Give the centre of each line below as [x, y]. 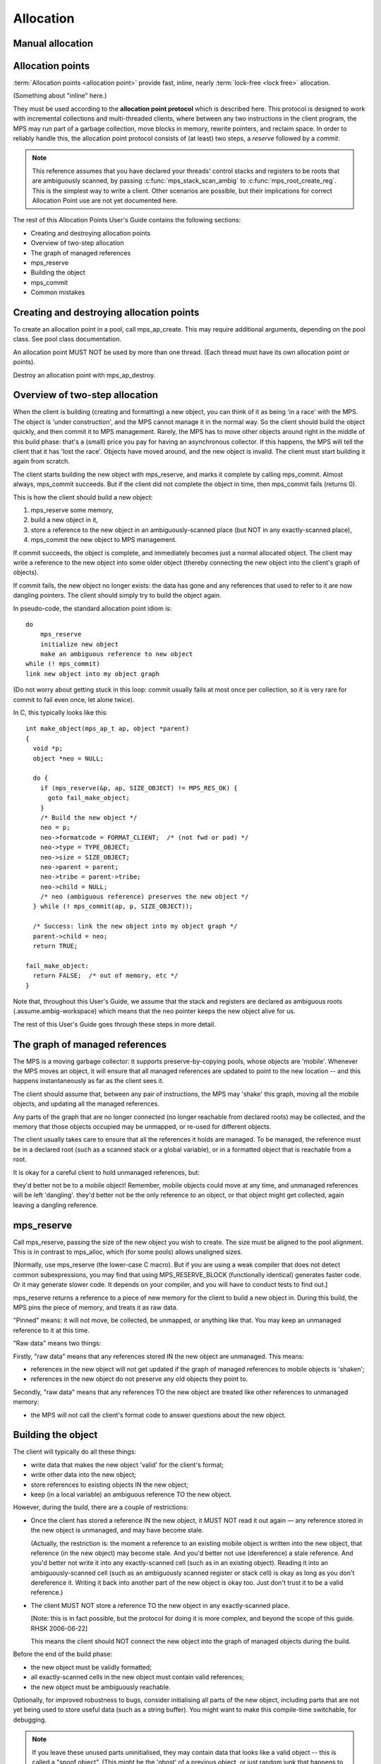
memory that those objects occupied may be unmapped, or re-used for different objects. [142, 1126]
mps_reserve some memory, [72, 510]
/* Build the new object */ [89, 817]
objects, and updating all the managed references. [86, 1104]
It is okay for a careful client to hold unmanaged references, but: [107, 1172]
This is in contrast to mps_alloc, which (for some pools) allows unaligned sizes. [128, 1252]
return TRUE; [55, 946]
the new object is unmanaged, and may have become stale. [117, 1530]
